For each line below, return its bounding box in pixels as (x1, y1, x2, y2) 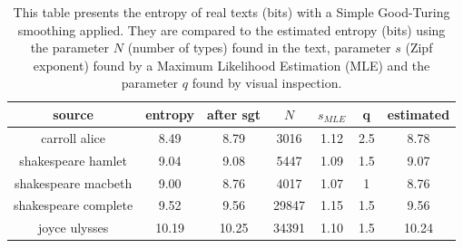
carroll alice (41, 128, 106, 147)
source (53, 104, 94, 123)
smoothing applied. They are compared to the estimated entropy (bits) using (17, 20, 446, 39)
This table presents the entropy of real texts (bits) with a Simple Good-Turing (13, 3, 450, 21)
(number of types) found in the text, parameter (127, 38, 391, 57)
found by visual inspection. (192, 73, 342, 92)
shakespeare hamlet (19, 150, 128, 169)
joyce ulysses (38, 218, 109, 237)
